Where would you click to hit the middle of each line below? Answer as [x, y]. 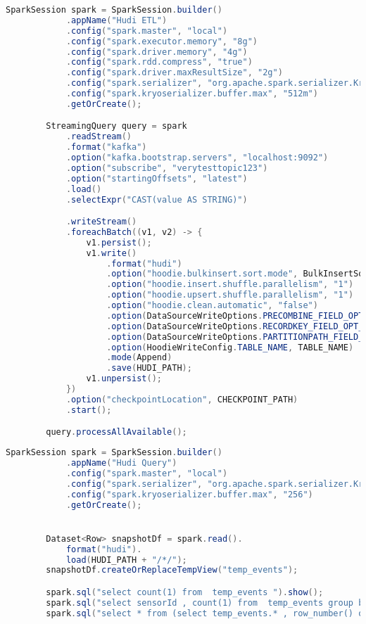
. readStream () [99, 137]
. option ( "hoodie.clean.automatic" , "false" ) [212, 306]
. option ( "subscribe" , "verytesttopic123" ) [167, 168]
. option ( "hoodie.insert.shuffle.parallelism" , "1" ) [230, 285]
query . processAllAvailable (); [116, 432]
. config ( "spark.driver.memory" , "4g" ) [157, 52]
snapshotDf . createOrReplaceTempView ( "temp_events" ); [172, 570]
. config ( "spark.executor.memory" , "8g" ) [162, 41]
